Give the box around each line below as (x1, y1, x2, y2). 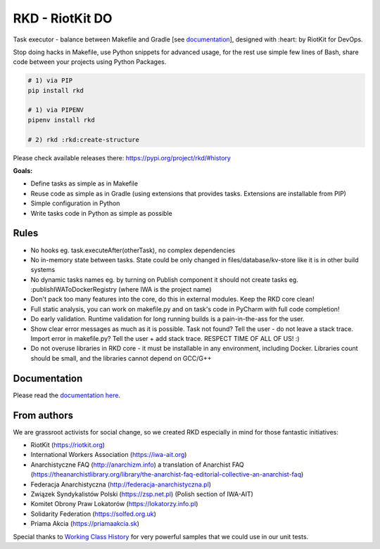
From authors (13, 409, 74, 421)
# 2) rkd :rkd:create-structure (27, 136, 140, 143)
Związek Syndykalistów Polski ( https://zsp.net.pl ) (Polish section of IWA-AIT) (30, 489, 253, 498)
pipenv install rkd (27, 116, 95, 124)
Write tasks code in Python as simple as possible (30, 209, 172, 217)
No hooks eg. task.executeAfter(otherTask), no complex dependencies (30, 246, 236, 254)
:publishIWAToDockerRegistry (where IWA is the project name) (30, 285, 212, 294)
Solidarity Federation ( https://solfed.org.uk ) (30, 510, 156, 518)
